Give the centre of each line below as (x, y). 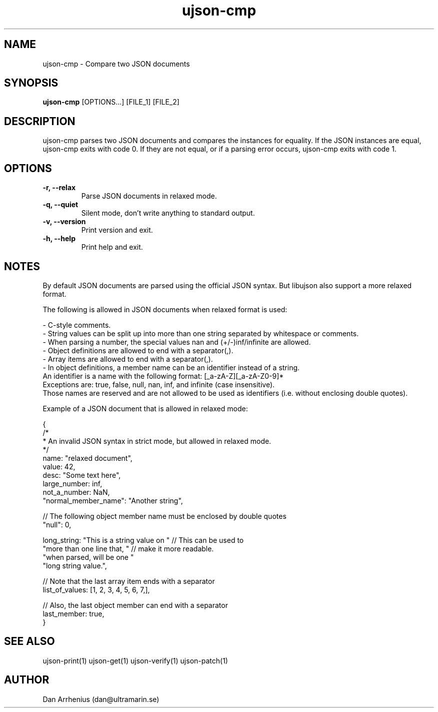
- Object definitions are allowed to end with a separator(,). (138, 350)
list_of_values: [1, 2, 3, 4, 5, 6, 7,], (96, 589)
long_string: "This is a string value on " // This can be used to (143, 540)
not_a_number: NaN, (76, 492)
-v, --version (64, 222)
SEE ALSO (29, 641)
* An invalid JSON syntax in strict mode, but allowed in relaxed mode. (157, 441)
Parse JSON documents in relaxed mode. (149, 196)
